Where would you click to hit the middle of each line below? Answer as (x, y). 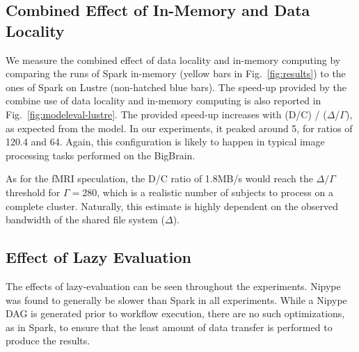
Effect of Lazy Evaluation (98, 257)
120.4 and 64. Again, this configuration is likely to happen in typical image (165, 142)
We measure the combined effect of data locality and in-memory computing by (173, 59)
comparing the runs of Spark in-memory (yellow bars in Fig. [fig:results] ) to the (176, 73)
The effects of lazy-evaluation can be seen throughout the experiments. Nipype (173, 286)
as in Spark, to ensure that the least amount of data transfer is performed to (169, 327)
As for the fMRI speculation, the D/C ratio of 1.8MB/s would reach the (159, 178)
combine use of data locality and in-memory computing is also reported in (163, 101)
